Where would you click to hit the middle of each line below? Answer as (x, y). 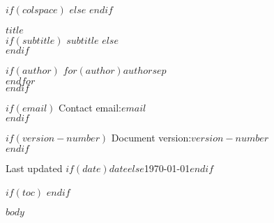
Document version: (151, 138)
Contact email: (90, 107)
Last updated (34, 168)
